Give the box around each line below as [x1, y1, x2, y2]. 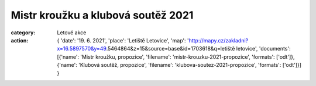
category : [11, 29, 36, 36]
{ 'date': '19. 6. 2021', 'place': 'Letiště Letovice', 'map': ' [57, 37, 190, 44]
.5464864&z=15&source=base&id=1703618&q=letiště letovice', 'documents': [106, 45, 291, 52]
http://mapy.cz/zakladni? [188, 37, 249, 44]
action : [11, 37, 29, 44]
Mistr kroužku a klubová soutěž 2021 [11, 9, 194, 21]
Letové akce [57, 29, 87, 36]
